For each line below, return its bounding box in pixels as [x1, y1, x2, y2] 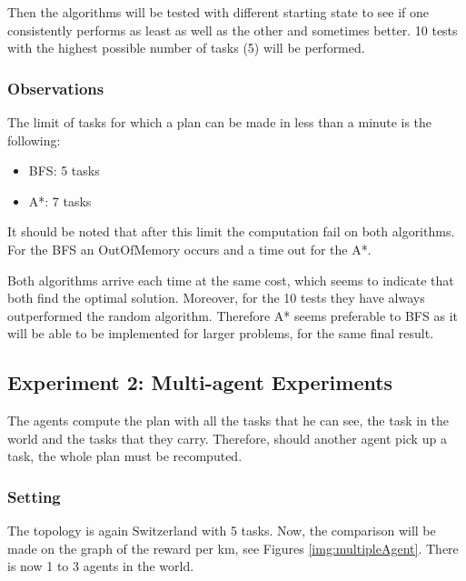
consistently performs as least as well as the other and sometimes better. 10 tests [7, 20, 458, 39]
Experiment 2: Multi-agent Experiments [7, 368, 393, 396]
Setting [7, 485, 61, 507]
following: [7, 130, 61, 149]
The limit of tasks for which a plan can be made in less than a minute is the [7, 113, 432, 131]
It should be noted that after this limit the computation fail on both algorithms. [7, 222, 455, 241]
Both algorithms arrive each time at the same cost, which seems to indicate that [7, 270, 454, 289]
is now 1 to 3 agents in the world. [7, 556, 194, 576]
